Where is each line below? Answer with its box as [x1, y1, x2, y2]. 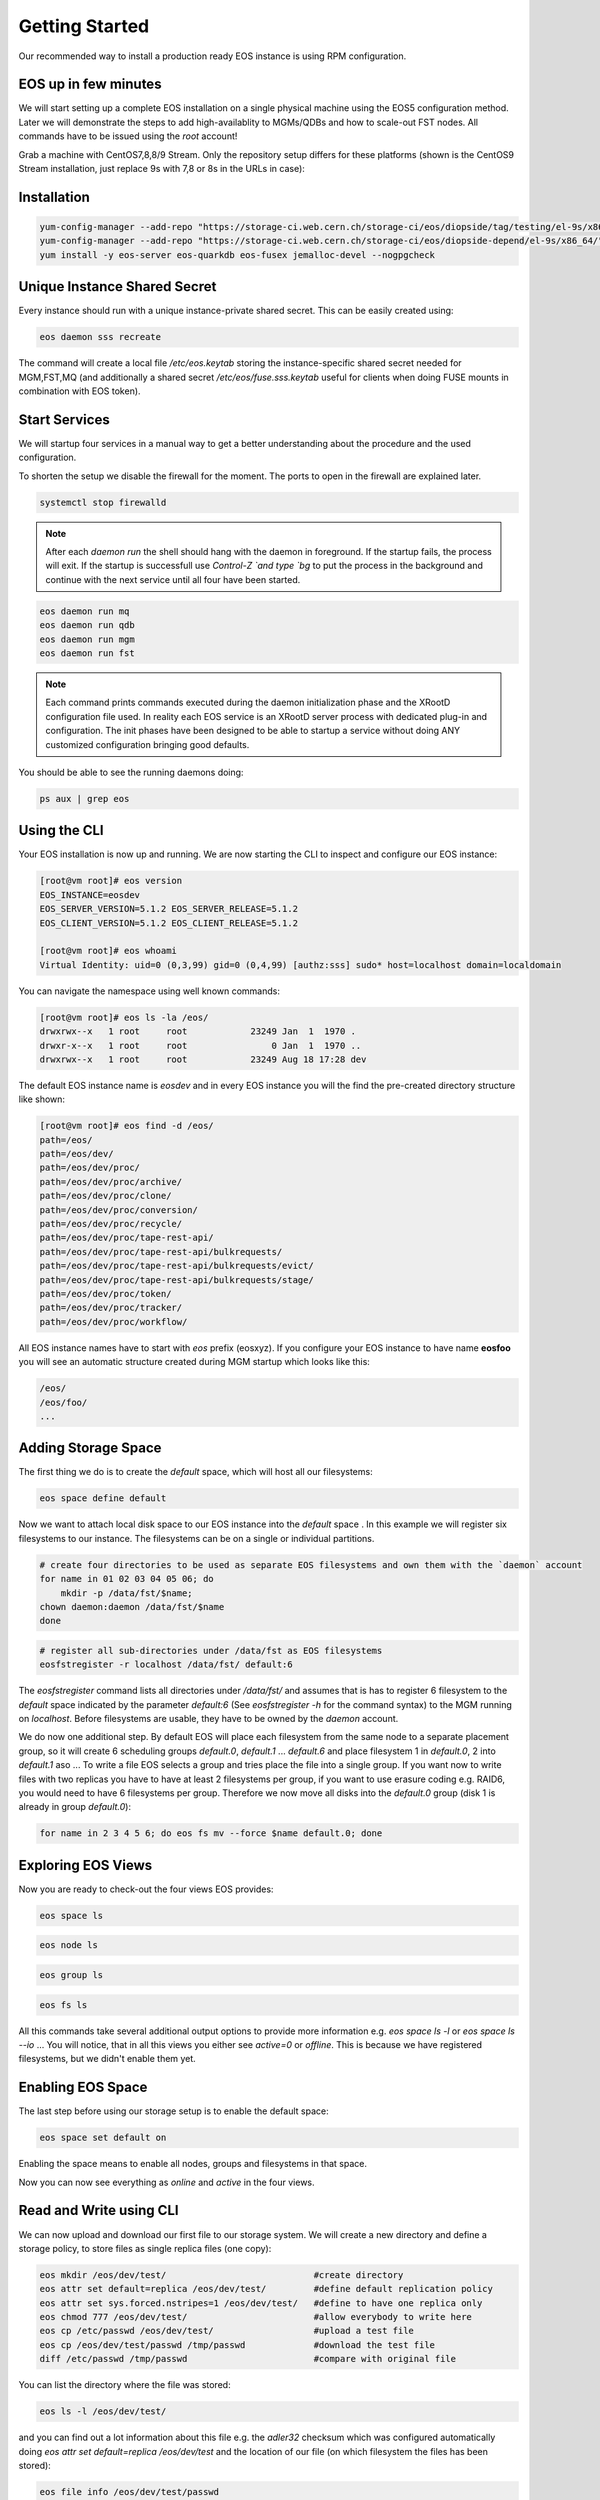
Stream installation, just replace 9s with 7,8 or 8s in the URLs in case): [18, 163, 305, 175]
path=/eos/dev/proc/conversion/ [39, 1204, 199, 1215]
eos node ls [39, 1940, 99, 1951]
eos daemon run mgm [39, 633, 135, 645]
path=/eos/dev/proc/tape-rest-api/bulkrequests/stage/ [39, 1274, 314, 1285]
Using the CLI [18, 822, 104, 839]
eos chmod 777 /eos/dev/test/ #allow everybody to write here [39, 2311, 472, 2323]
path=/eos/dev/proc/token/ [39, 1288, 172, 1299]
